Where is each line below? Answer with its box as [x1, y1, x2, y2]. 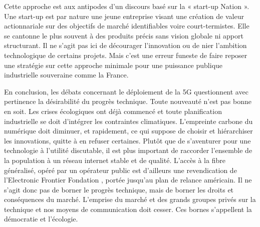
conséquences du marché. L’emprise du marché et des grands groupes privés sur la [4, 194, 256, 204]
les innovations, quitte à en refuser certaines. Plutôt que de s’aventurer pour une [4, 135, 251, 145]
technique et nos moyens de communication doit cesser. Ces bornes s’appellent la [4, 203, 252, 214]
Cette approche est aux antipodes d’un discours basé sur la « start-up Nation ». [4, 1, 249, 11]
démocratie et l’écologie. [4, 213, 78, 224]
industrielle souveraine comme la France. [4, 69, 129, 80]
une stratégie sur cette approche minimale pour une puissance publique [4, 59, 223, 70]
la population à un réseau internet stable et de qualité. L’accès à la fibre [4, 154, 225, 165]
